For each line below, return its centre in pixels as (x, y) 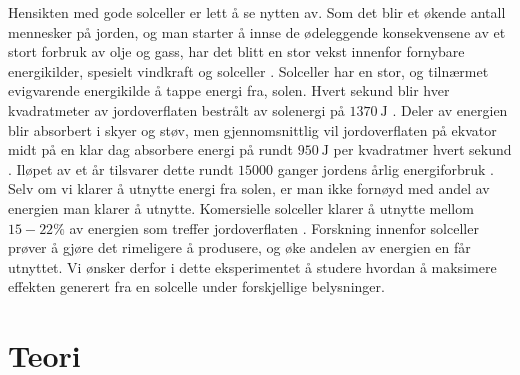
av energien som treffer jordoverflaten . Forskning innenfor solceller (274, 227)
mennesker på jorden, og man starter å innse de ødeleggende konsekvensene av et (257, 31)
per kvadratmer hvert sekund (422, 149)
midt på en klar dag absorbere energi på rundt (150, 149)
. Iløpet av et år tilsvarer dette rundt (121, 168)
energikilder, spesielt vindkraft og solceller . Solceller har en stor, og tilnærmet (248, 70)
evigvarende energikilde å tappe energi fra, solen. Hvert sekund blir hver (229, 90)
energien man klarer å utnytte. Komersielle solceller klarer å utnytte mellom (241, 207)
